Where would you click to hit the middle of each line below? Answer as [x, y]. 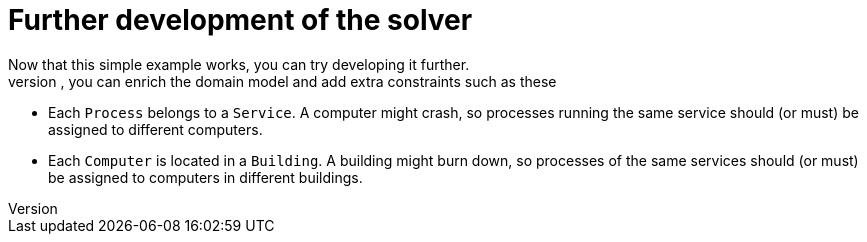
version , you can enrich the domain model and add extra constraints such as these [282, 81]
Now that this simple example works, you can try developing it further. [239, 64]
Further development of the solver [240, 20]
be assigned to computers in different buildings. [205, 177]
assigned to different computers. [155, 129]
